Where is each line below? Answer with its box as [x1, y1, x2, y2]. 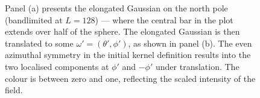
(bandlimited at [5, 13, 63, 26]
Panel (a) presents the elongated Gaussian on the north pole [5, 2, 228, 14]
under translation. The [155, 60, 239, 72]
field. [5, 84, 23, 96]
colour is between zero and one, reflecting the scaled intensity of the [5, 72, 256, 84]
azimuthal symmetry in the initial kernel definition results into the [5, 48, 251, 61]
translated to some [5, 36, 74, 49]
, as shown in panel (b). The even [128, 36, 252, 49]
